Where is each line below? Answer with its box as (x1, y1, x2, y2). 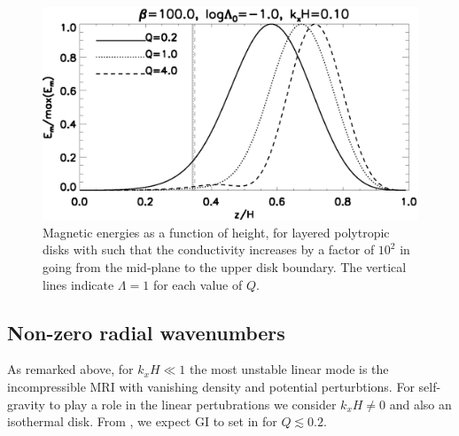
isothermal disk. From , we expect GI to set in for (7, 412, 277, 431)
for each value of (152, 275, 243, 293)
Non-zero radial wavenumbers (7, 318, 285, 346)
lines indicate (43, 275, 114, 293)
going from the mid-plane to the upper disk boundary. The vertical (43, 257, 407, 276)
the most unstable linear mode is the (189, 360, 389, 378)
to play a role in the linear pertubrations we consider (49, 394, 337, 413)
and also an (389, 394, 452, 413)
